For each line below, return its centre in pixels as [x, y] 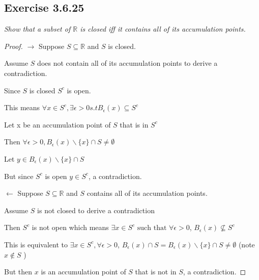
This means [22, 107]
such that [152, 228]
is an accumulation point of [83, 272]
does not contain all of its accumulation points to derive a [127, 63]
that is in [134, 124]
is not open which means [70, 227]
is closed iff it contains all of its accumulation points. [163, 29]
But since [19, 176]
